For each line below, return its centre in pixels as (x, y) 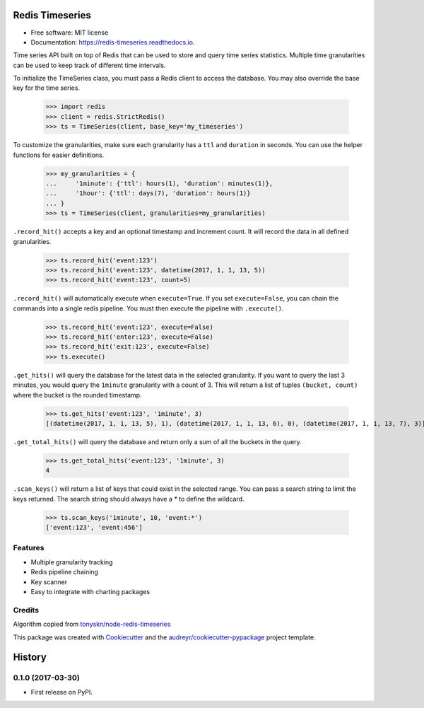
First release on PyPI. (62, 692)
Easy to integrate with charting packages (90, 591)
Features (29, 548)
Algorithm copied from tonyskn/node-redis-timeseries (92, 624)
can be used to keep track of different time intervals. (89, 65)
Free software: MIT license (70, 33)
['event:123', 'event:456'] (94, 528)
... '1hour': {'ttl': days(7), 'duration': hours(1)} (148, 193)
